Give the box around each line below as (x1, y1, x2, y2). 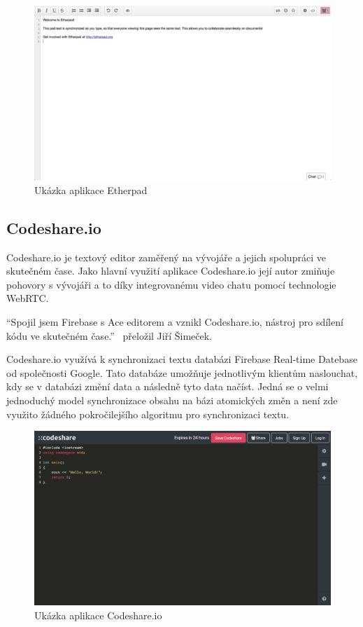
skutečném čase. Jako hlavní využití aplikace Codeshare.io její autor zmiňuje (6, 263, 335, 278)
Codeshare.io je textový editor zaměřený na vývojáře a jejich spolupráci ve (6, 249, 326, 264)
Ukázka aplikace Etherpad (34, 182, 148, 197)
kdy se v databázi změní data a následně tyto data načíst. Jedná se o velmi (6, 379, 329, 394)
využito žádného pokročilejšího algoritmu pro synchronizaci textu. (6, 406, 290, 421)
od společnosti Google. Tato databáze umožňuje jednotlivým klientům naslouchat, (6, 365, 358, 380)
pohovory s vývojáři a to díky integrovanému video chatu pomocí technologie (6, 277, 336, 291)
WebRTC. (6, 291, 49, 305)
